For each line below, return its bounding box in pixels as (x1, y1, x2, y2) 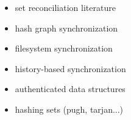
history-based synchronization (15, 62, 126, 75)
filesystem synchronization (15, 42, 113, 55)
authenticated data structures (15, 82, 126, 95)
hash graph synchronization (15, 21, 118, 34)
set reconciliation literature (15, 1, 116, 13)
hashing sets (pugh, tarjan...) (15, 102, 124, 115)
